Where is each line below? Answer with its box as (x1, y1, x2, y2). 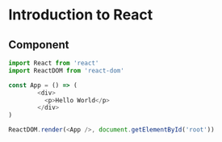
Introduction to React (8, 6, 153, 24)
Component (8, 38, 70, 52)
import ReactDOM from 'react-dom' (8, 66, 125, 74)
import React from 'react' (8, 59, 99, 67)
